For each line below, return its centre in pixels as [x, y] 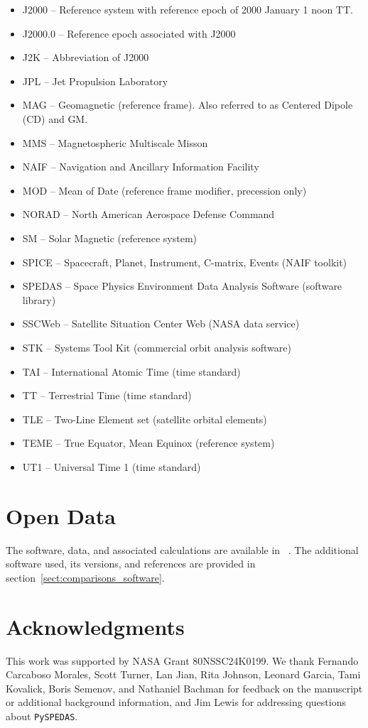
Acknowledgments [95, 626]
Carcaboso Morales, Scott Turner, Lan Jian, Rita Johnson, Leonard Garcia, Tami [183, 674]
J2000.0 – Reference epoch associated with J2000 [129, 33]
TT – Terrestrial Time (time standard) [107, 395]
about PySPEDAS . [42, 716]
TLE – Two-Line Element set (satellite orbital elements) [145, 419]
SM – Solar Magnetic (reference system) [110, 238]
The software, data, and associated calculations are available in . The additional [182, 549]
